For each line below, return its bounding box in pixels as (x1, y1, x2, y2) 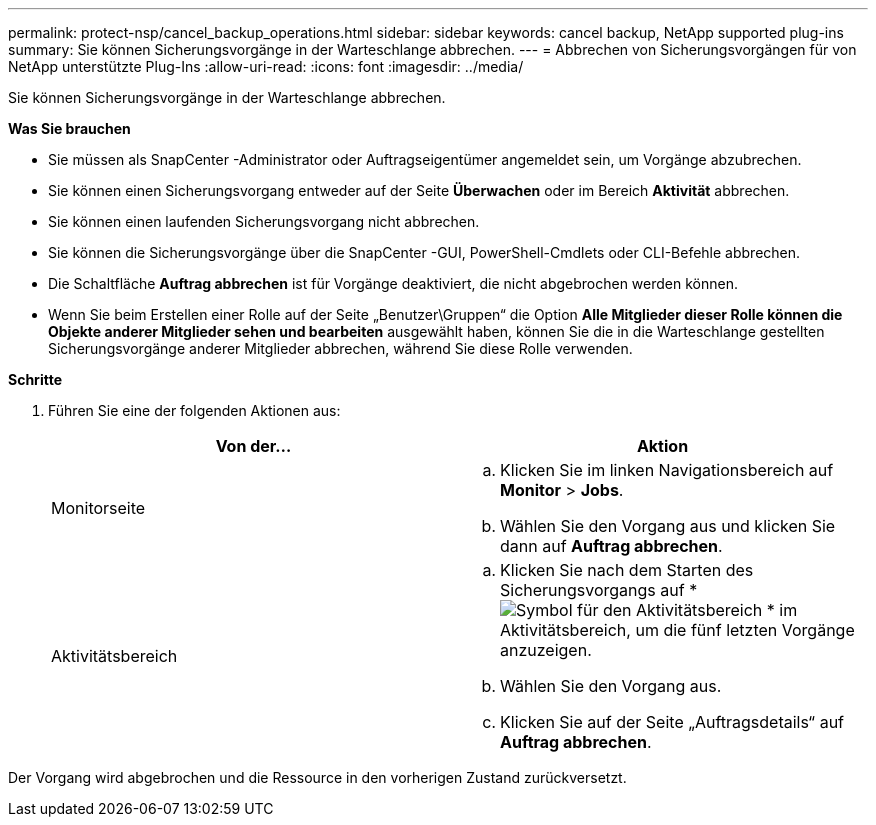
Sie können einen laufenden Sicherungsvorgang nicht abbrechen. (48, 213, 480, 230)
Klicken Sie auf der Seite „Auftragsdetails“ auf (500, 712, 845, 732)
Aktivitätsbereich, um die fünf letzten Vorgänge (500, 620, 855, 640)
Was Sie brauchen (8, 120, 131, 137)
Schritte (8, 371, 62, 388)
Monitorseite (51, 498, 146, 518)
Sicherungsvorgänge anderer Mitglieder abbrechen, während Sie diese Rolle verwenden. (48, 340, 633, 357)
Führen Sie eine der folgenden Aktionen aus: (48, 402, 341, 419)
